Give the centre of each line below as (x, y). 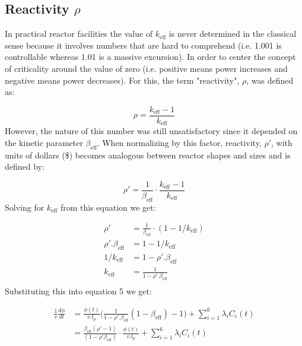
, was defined (270, 80)
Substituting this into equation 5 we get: (78, 291)
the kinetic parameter (44, 142)
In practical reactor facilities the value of (79, 34)
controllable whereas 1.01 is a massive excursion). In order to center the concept (150, 57)
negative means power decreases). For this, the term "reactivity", (122, 80)
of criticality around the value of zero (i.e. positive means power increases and (146, 68)
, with (282, 142)
